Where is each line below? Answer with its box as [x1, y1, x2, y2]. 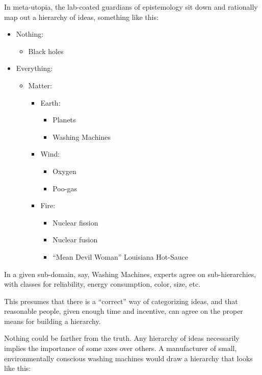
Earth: [40, 97, 61, 108]
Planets [53, 114, 76, 125]
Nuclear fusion [53, 234, 98, 245]
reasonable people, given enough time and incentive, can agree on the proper [4, 306, 243, 316]
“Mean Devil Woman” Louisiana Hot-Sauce [53, 251, 188, 262]
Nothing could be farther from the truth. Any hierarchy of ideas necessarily [4, 333, 240, 343]
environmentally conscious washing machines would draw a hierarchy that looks [4, 353, 253, 363]
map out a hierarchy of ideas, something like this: [4, 11, 159, 22]
